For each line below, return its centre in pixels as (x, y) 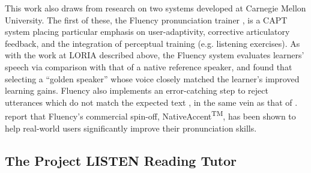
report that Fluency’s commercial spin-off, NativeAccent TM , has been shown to (150, 115)
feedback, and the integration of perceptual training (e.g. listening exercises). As (152, 43)
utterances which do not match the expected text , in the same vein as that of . (151, 102)
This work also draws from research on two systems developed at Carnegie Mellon (155, 8)
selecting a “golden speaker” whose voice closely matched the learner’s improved (152, 78)
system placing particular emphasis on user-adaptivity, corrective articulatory (147, 32)
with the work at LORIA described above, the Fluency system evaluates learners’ (155, 55)
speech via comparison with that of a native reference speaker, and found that (149, 66)
